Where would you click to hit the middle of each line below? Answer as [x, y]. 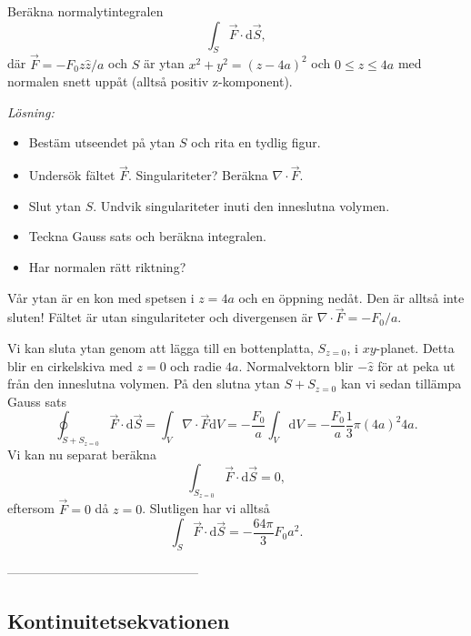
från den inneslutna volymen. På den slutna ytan [144, 384]
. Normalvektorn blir [296, 365]
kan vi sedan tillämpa [401, 384]
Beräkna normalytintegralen [85, 11]
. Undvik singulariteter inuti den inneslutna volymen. [241, 205]
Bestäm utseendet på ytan [102, 142]
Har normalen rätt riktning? [107, 266]
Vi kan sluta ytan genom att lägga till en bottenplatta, [160, 347]
